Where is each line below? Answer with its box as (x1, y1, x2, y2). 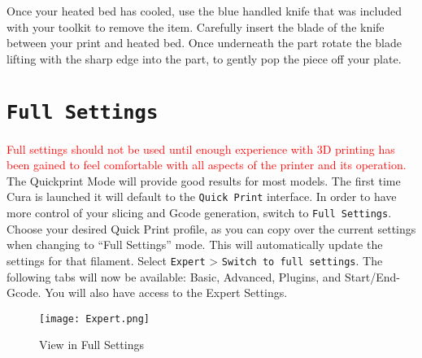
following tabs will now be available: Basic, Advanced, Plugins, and (7, 268, 342, 285)
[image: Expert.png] (39, 312, 150, 325)
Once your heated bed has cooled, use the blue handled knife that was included (7, 2, 402, 19)
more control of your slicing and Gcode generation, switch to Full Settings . (7, 204, 392, 221)
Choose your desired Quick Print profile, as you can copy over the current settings (7, 220, 416, 237)
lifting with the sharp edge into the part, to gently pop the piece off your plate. (7, 50, 402, 67)
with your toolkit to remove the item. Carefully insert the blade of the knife (7, 18, 385, 35)
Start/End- (344, 268, 400, 285)
